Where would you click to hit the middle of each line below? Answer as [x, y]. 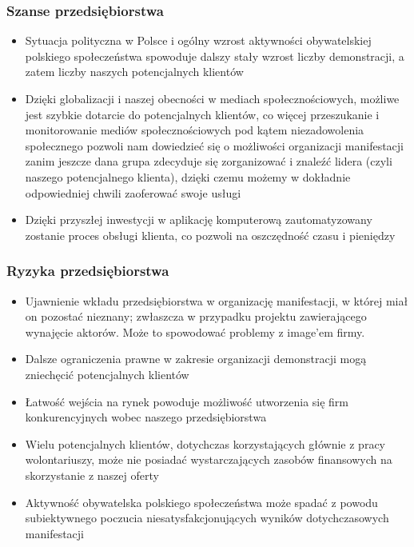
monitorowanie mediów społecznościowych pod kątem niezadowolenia [195, 130]
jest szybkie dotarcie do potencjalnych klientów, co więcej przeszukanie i [202, 114]
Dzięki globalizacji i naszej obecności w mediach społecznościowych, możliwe [212, 98]
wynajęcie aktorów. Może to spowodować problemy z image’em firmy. [195, 331]
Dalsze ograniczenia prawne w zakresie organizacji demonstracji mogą [196, 359]
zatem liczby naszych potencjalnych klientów [134, 72]
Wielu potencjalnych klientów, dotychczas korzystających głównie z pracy [205, 443]
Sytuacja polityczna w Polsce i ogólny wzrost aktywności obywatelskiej [198, 40]
